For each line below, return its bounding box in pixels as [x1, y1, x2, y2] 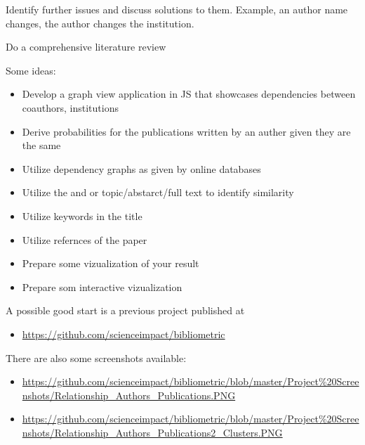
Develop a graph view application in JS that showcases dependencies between [22, 86, 356, 101]
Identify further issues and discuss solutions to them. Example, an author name [6, 2, 348, 16]
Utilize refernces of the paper [22, 232, 147, 247]
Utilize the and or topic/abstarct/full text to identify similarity [22, 185, 294, 200]
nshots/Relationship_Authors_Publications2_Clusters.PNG [22, 425, 283, 439]
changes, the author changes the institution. [6, 15, 194, 30]
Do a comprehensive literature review [6, 39, 166, 54]
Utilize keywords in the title [22, 208, 142, 223]
